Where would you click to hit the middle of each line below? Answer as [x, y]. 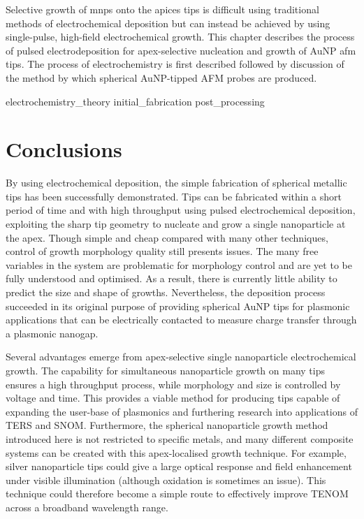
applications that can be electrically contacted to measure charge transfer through [181, 320]
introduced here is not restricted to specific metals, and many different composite [180, 438]
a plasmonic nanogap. [52, 333]
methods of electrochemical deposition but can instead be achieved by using [168, 23]
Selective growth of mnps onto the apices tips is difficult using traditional [162, 9]
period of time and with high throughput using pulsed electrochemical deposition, [181, 210]
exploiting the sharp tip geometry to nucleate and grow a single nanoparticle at [176, 224]
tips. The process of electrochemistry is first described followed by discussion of [175, 64]
